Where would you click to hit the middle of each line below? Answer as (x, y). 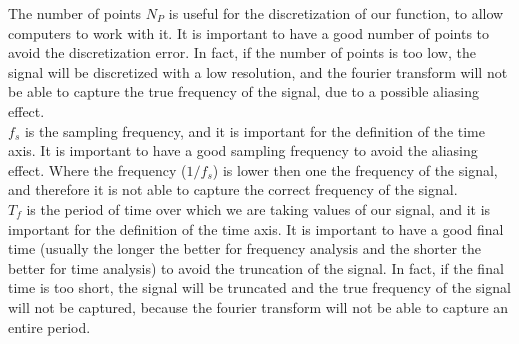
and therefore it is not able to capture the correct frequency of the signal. (233, 189)
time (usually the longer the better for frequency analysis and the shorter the (245, 248)
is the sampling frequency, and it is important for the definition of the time (254, 130)
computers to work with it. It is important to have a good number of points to (249, 32)
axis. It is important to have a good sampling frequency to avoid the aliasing (243, 150)
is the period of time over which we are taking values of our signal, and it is (258, 208)
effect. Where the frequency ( (97, 169)
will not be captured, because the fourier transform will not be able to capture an (258, 306)
